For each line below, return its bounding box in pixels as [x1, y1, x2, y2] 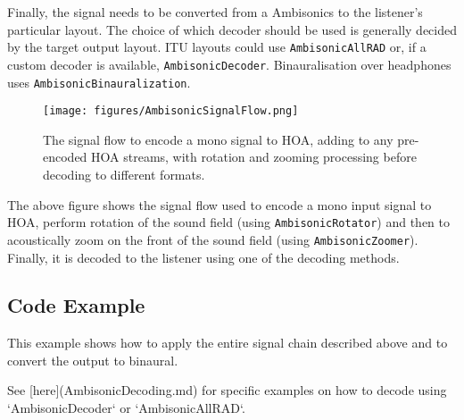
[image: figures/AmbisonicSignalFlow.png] [43, 105, 299, 118]
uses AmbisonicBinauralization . [7, 72, 191, 91]
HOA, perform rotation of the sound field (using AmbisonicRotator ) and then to [7, 213, 450, 231]
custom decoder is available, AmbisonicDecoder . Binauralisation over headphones [7, 55, 452, 73]
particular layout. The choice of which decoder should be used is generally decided [7, 20, 457, 38]
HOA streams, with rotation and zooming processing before [91, 147, 417, 166]
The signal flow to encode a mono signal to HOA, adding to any [43, 130, 394, 148]
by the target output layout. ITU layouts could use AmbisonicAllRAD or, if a [7, 38, 427, 56]
